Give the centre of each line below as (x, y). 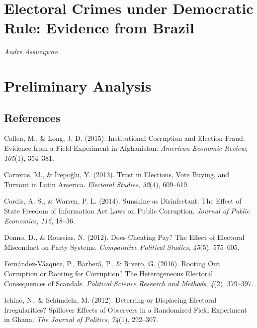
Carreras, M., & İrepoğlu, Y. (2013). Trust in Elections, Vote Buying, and (117, 174)
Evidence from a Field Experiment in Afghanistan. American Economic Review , (126, 148)
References (32, 117)
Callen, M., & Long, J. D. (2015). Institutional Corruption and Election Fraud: (125, 138)
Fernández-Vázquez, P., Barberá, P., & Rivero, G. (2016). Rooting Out (112, 264)
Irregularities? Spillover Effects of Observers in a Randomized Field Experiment (126, 309)
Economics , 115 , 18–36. (40, 220)
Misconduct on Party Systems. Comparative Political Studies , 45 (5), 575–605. (122, 247)
